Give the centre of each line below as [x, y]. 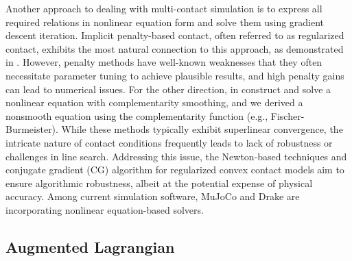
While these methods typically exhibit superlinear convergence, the [202, 129]
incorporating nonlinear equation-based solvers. [105, 209]
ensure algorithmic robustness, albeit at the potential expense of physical [159, 183]
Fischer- [288, 115]
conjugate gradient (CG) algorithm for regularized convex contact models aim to [175, 170]
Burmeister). [32, 129]
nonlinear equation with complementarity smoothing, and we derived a [154, 102]
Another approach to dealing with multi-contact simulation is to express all [164, 8]
